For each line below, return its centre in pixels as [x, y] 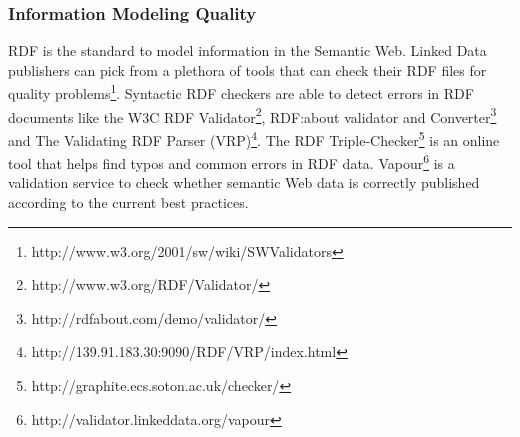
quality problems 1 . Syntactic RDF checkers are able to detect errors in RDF [241, 92]
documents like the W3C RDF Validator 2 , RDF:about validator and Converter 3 [252, 115]
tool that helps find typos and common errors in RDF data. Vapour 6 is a [231, 161]
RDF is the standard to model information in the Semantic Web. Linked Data [247, 50]
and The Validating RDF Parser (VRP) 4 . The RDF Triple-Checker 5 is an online [254, 138]
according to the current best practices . [128, 202]
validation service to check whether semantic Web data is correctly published [244, 182]
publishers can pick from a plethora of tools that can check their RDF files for [247, 69]
